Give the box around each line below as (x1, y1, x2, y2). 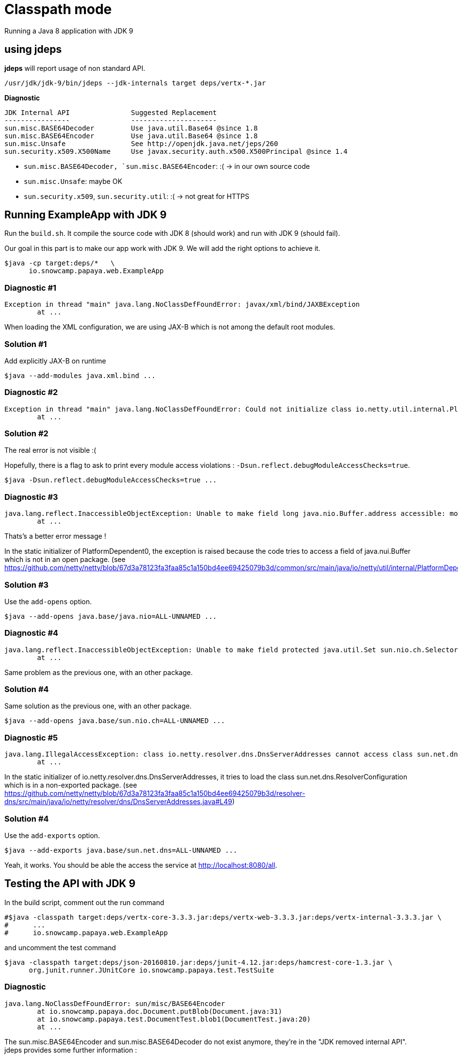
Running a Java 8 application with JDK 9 (4, 26, 133, 35)
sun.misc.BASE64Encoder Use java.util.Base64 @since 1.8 (4, 132, 258, 140)
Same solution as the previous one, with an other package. (4, 702, 192, 710)
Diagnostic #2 (4, 387, 58, 397)
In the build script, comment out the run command (4, 898, 164, 907)
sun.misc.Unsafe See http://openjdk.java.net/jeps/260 (4, 139, 278, 148)
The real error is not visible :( (4, 446, 96, 455)
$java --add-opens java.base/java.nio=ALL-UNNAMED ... (4, 612, 217, 620)
